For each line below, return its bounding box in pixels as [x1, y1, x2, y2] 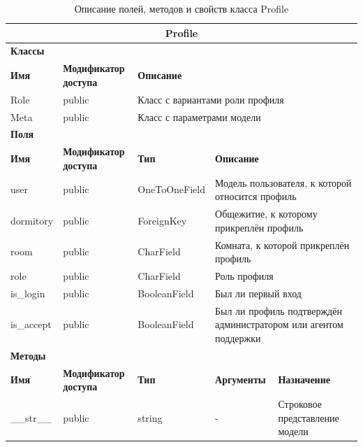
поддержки [215, 330, 261, 345]
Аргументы [215, 372, 266, 387]
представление [278, 410, 339, 425]
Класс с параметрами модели [138, 109, 261, 124]
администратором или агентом [215, 317, 343, 332]
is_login [10, 285, 45, 300]
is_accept [10, 317, 52, 332]
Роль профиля [215, 269, 274, 283]
